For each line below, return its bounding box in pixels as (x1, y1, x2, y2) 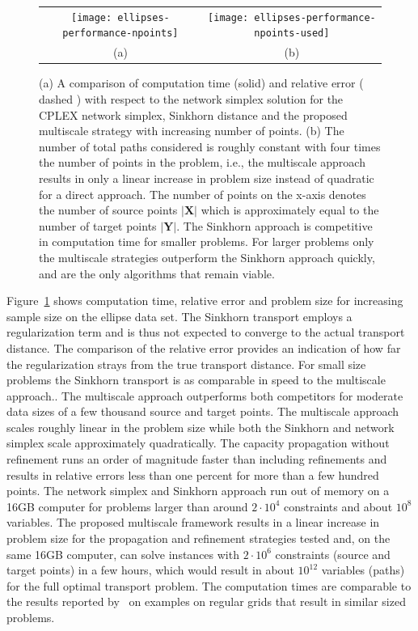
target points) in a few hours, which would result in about (6, 561, 294, 578)
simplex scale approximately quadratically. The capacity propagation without (6, 434, 390, 451)
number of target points (39, 217, 157, 234)
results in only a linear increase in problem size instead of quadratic (39, 169, 374, 186)
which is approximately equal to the (201, 201, 379, 218)
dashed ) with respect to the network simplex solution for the (39, 91, 344, 107)
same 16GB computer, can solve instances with (6, 545, 239, 562)
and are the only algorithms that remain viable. (39, 265, 275, 282)
